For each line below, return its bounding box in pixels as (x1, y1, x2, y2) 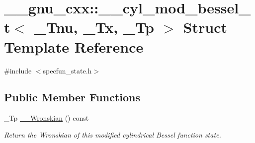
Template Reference (4, 36, 144, 57)
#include (4, 65, 32, 75)
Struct (183, 17, 227, 37)
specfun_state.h (43, 65, 92, 75)
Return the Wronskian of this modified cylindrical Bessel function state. (4, 129, 221, 140)
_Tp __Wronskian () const (4, 113, 89, 123)
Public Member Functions (4, 89, 140, 105)
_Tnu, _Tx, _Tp (34, 17, 154, 37)
